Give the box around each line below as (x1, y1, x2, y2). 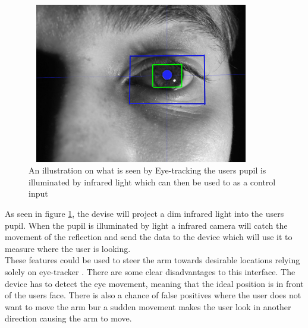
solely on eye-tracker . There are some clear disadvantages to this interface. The (5, 265, 296, 277)
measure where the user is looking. (5, 242, 131, 254)
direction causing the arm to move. (5, 312, 132, 324)
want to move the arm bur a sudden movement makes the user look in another (5, 300, 291, 313)
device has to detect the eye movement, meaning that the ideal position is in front (5, 277, 304, 289)
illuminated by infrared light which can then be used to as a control (29, 175, 276, 188)
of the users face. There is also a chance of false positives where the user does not (5, 289, 301, 301)
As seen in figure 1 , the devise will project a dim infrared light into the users (5, 207, 284, 219)
